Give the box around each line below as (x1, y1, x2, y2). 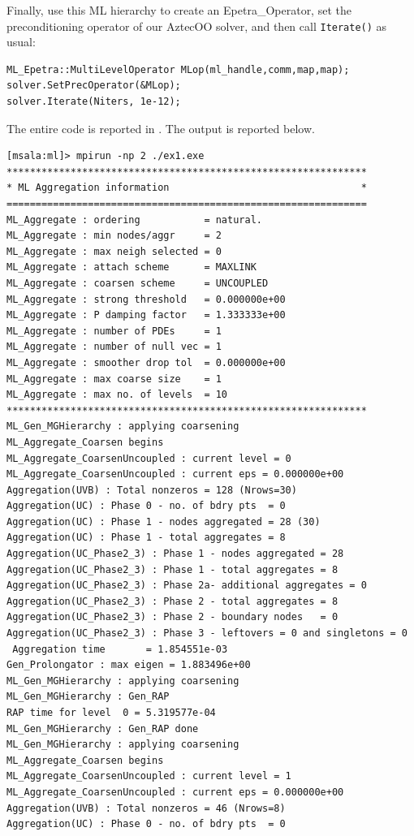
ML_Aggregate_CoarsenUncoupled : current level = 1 (6, 770, 291, 782)
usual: (6, 33, 36, 50)
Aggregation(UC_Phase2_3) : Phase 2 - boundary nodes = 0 (6, 611, 339, 623)
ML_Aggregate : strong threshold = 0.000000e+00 (6, 293, 286, 305)
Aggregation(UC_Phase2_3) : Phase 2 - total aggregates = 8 (6, 595, 339, 607)
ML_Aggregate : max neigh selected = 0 (6, 245, 222, 257)
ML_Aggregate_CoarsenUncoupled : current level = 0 (6, 452, 291, 464)
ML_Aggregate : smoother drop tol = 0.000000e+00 (6, 356, 286, 368)
